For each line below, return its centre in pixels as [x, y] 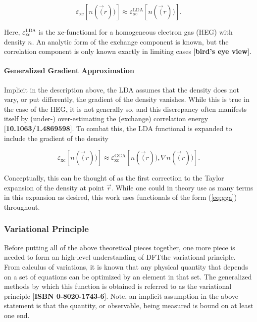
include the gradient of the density [56, 138]
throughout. [22, 207]
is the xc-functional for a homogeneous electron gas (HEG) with [135, 32]
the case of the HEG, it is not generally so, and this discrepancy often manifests [126, 109]
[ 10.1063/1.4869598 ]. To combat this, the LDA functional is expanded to [118, 128]
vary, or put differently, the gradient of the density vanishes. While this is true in [127, 99]
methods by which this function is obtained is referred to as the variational [118, 286]
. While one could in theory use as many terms [182, 187]
